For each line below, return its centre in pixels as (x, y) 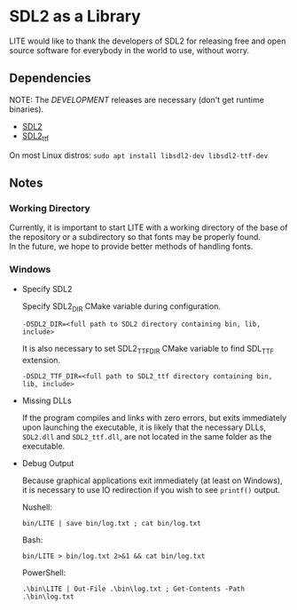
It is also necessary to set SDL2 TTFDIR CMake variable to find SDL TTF (148, 350)
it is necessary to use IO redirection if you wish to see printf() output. (151, 490)
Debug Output (48, 463)
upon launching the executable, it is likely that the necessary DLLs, (144, 427)
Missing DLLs (47, 400)
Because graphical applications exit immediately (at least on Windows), (152, 480)
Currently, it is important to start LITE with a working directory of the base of (148, 227)
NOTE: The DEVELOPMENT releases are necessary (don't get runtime (137, 99)
